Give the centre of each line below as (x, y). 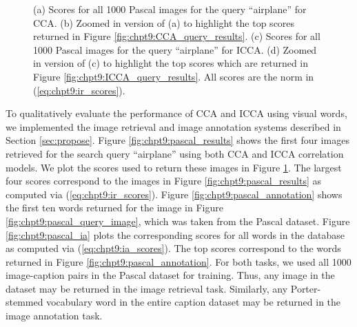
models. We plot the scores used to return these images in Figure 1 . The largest (174, 167)
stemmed (24, 302)
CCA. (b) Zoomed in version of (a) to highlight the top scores (164, 22)
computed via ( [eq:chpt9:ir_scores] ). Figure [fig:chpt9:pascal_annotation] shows (174, 194)
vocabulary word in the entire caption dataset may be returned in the (194, 302)
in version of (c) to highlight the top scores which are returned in (171, 63)
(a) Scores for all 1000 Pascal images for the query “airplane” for (170, 9)
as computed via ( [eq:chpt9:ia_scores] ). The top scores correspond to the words (173, 248)
